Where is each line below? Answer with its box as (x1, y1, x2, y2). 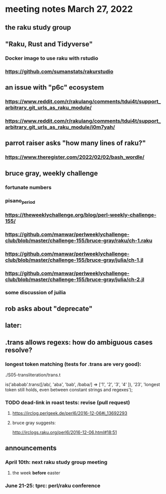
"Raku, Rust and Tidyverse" (5, 40, 93, 48)
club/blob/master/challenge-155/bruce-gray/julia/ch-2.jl (5, 276, 145, 283)
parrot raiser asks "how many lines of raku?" (5, 139, 146, 147)
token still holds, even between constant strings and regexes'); (5, 387, 133, 393)
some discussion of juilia (5, 289, 66, 296)
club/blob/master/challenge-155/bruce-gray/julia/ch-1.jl (5, 256, 144, 263)
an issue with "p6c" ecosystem (5, 83, 104, 92)
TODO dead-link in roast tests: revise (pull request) (5, 399, 130, 406)
